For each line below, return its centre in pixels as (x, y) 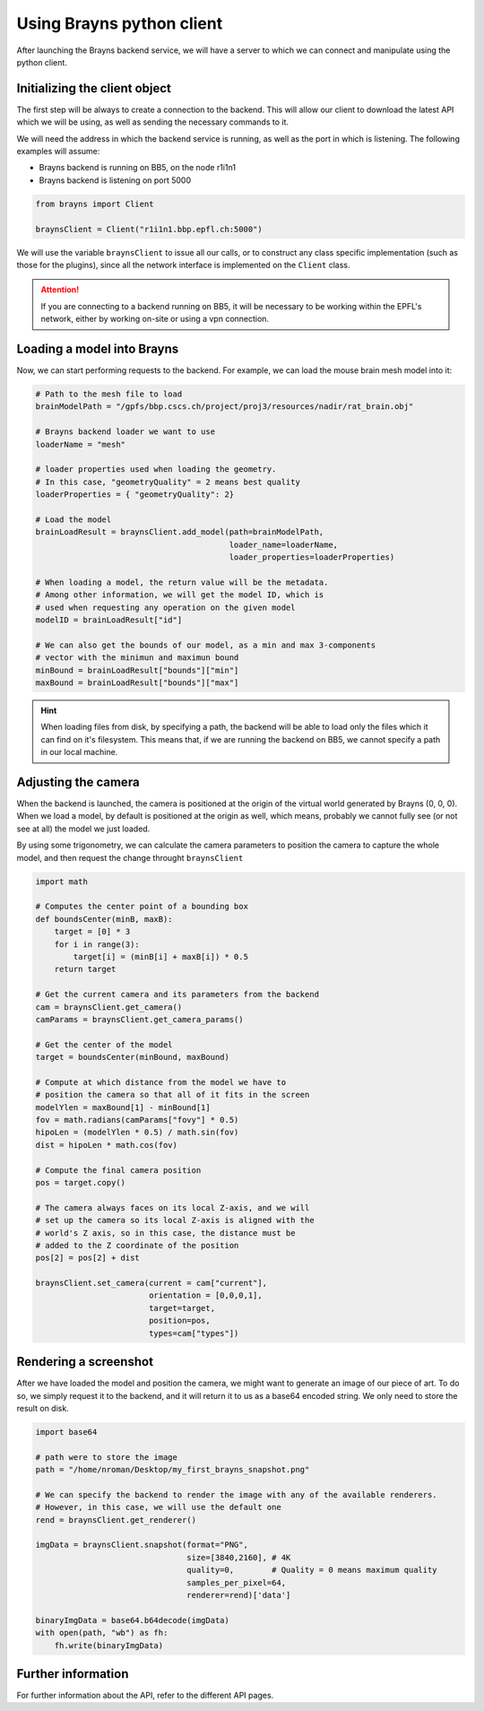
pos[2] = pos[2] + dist (88, 1258)
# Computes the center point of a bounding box (142, 907)
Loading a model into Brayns (98, 348)
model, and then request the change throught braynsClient (130, 857)
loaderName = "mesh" (80, 444)
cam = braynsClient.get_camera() (109, 1007)
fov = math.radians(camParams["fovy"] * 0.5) (137, 1120)
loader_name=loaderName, (284, 544)
